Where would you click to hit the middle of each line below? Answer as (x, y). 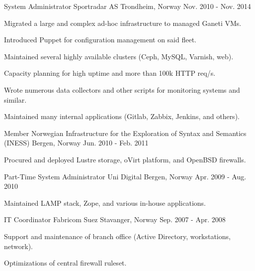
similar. (15, 99)
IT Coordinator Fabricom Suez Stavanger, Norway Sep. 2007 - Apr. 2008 (115, 219)
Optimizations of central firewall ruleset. (65, 263)
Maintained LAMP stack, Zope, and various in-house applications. (105, 203)
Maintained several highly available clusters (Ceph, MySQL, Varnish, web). (119, 56)
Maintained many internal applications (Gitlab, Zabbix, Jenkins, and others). (122, 116)
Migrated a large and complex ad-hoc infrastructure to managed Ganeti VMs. (123, 23)
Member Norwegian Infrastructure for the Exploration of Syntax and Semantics (125, 133)
